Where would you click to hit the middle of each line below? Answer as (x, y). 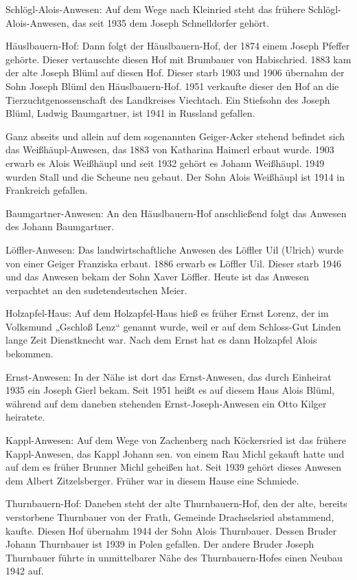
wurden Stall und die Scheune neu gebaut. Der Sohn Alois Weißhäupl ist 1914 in (175, 176)
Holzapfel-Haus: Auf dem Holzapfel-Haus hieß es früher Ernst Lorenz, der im (167, 313)
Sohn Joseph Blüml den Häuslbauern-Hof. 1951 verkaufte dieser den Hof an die (172, 86)
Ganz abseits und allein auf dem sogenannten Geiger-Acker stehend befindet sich (175, 136)
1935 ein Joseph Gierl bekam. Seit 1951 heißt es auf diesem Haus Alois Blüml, (170, 390)
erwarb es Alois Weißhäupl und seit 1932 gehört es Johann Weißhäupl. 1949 (165, 163)
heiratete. (25, 417)
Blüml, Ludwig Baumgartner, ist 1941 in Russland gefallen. (130, 113)
